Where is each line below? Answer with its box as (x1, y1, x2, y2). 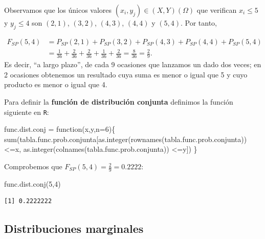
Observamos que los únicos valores (4, 5, 112, 15)
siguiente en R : (4, 106, 49, 117)
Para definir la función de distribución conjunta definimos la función (4, 96, 233, 107)
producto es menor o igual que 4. (4, 79, 107, 90)
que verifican (196, 5, 237, 15)
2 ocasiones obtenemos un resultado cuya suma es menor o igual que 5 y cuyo (4, 69, 248, 79)
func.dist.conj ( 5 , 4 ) (4, 178, 61, 189)
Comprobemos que (4, 161, 62, 172)
